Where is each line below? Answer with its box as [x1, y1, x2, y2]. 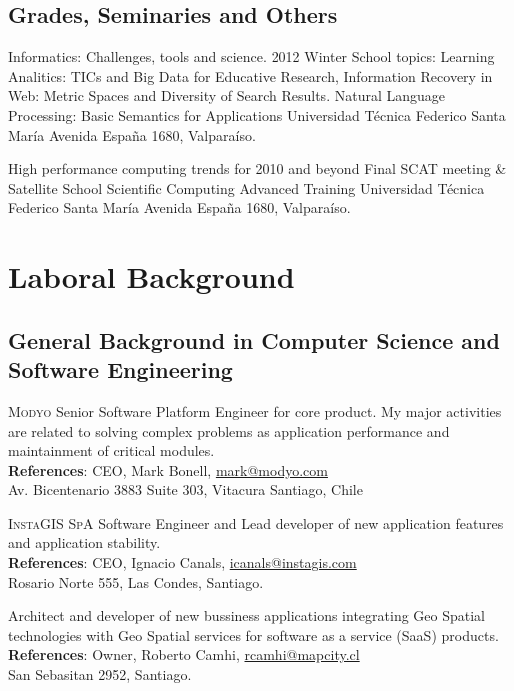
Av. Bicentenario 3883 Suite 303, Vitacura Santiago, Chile [8, 479, 363, 500]
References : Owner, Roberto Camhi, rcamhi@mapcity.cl [8, 644, 360, 665]
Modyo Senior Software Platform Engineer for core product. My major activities [8, 400, 502, 421]
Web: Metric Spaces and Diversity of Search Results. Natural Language [8, 85, 445, 106]
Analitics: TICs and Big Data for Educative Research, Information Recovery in [8, 65, 493, 86]
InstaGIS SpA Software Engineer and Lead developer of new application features [8, 512, 504, 533]
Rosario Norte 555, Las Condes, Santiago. [8, 571, 264, 592]
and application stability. [8, 532, 161, 553]
